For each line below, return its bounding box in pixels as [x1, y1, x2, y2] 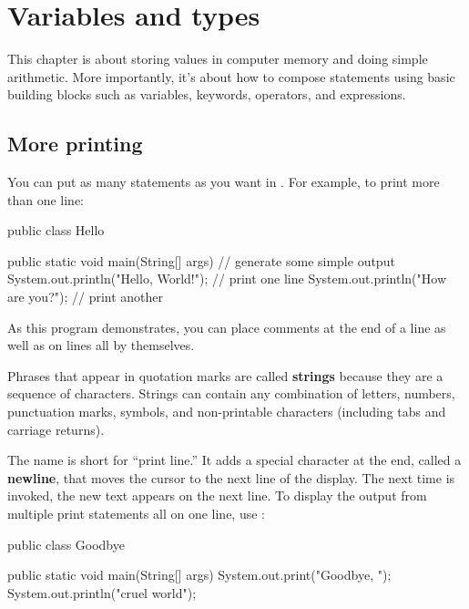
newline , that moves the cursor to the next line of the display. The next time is [7, 468, 455, 487]
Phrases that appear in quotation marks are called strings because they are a [7, 366, 444, 385]
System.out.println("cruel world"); [7, 583, 197, 602]
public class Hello [7, 221, 105, 240]
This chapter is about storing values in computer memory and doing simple [7, 49, 428, 68]
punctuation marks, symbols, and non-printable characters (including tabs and [7, 402, 446, 421]
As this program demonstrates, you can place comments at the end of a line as [7, 317, 446, 336]
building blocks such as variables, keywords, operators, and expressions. [7, 85, 406, 104]
